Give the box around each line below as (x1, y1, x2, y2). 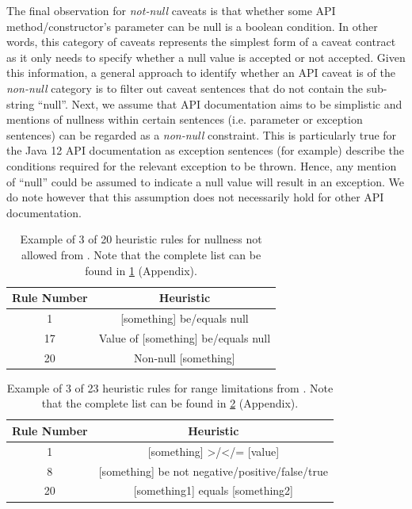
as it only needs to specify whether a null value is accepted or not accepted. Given (6, 48, 406, 65)
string (6, 95, 35, 112)
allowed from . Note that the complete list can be (21, 246, 261, 262)
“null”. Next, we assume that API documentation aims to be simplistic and (37, 95, 402, 112)
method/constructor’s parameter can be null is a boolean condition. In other (6, 17, 378, 34)
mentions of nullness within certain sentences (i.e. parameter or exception (6, 111, 363, 128)
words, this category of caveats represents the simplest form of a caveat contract (6, 33, 396, 50)
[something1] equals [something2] (133, 482, 293, 499)
